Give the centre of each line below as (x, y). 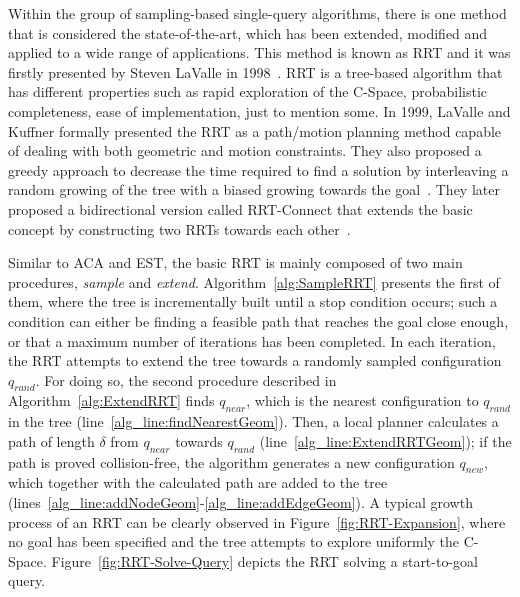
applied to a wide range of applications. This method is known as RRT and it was (259, 52)
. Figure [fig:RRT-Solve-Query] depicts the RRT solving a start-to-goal (260, 560)
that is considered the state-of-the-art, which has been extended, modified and (248, 32)
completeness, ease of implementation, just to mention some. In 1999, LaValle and (259, 110)
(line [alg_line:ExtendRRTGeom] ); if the (385, 440)
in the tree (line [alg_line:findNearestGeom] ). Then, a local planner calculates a (253, 421)
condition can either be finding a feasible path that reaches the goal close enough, (258, 320)
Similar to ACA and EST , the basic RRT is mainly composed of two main (235, 262)
